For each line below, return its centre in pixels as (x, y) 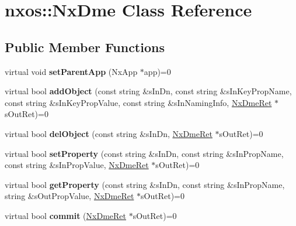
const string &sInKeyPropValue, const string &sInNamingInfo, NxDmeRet (138, 102)
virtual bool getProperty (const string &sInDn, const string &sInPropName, (145, 184)
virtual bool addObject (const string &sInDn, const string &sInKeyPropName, (148, 91)
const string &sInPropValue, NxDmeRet (77, 165)
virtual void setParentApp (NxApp (71, 71)
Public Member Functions (85, 47)
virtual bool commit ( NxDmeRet (65, 215)
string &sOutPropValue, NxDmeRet (69, 196)
